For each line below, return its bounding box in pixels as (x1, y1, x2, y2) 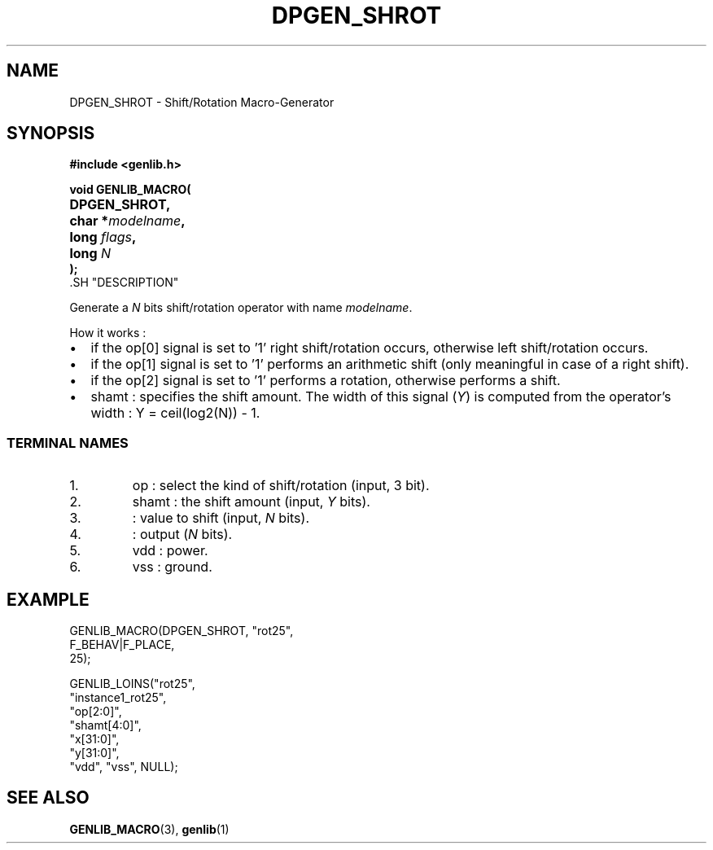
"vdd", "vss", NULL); (69, 760, 178, 774)
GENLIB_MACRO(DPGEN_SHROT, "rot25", (69, 624, 294, 638)
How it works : (69, 326, 147, 340)
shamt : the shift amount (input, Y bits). (132, 493, 370, 510)
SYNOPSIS (7, 123, 95, 144)
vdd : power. (132, 542, 208, 559)
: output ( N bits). (132, 526, 233, 543)
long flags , (69, 229, 137, 246)
